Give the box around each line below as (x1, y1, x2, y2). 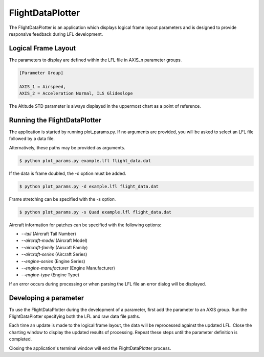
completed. (9, 336, 32, 342)
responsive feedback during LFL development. (9, 31, 103, 37)
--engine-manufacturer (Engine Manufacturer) (21, 265, 115, 271)
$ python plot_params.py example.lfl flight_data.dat (19, 158, 151, 164)
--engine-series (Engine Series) (21, 258, 86, 264)
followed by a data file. (9, 136, 55, 142)
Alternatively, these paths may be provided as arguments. (9, 144, 126, 150)
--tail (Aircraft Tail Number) (21, 231, 77, 237)
